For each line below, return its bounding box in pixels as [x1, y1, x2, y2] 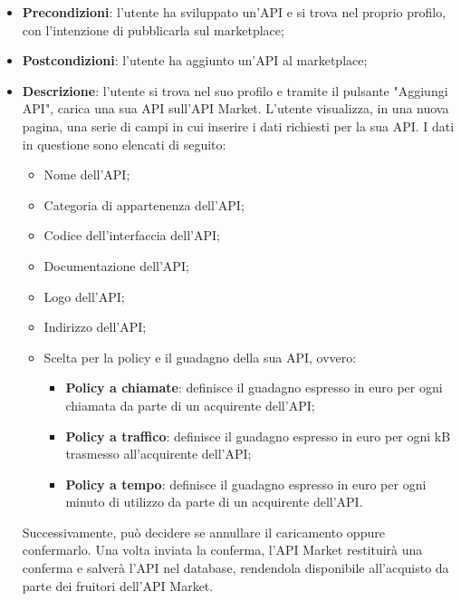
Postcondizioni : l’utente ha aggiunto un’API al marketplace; [22, 51, 368, 70]
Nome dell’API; [43, 165, 130, 184]
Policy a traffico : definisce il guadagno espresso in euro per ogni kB [65, 426, 451, 445]
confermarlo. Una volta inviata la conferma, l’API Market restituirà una [22, 540, 423, 559]
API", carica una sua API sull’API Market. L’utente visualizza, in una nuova [22, 99, 449, 118]
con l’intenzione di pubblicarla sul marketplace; [22, 20, 284, 39]
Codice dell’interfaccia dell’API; [43, 226, 220, 245]
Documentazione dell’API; [43, 256, 189, 275]
